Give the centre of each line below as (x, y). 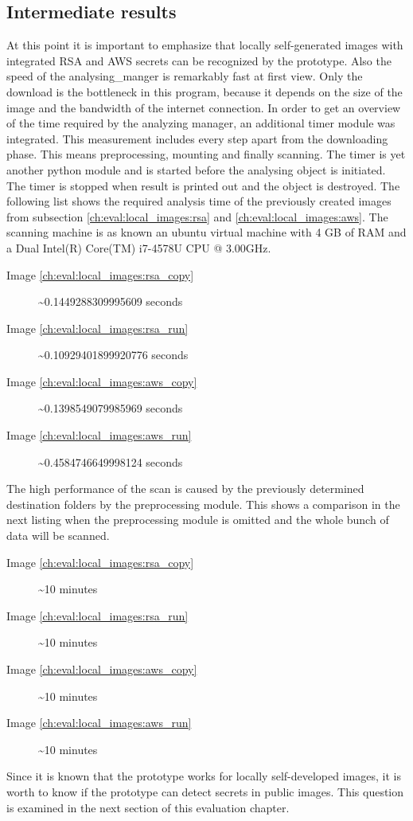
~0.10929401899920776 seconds (113, 355)
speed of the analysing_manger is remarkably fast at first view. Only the (185, 76)
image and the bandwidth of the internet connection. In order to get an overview (204, 107)
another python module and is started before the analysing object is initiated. (196, 169)
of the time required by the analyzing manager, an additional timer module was (201, 123)
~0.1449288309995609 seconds (111, 301)
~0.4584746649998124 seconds (111, 461)
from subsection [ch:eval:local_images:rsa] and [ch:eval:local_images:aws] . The (197, 216)
